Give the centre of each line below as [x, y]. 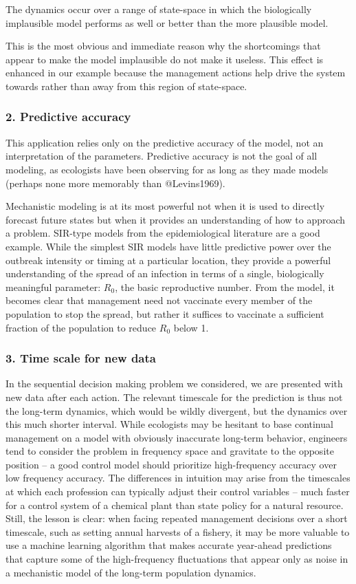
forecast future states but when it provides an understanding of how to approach [176, 219]
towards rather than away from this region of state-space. [126, 86]
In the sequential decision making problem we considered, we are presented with [174, 383]
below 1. [191, 327]
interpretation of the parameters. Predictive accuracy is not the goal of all [162, 156]
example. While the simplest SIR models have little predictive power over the [168, 246]
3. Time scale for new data [81, 358]
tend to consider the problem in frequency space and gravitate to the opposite [170, 451]
